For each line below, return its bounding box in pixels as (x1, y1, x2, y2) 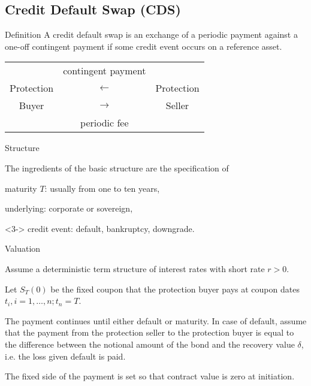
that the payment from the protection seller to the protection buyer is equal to (5, 326, 294, 339)
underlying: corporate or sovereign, (5, 202, 133, 215)
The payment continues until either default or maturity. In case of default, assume (5, 314, 307, 327)
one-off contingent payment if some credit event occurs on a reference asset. (5, 40, 282, 52)
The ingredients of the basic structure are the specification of (5, 161, 229, 174)
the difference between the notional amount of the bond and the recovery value (5, 337, 295, 350)
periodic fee (80, 116, 129, 130)
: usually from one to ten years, (44, 182, 160, 194)
